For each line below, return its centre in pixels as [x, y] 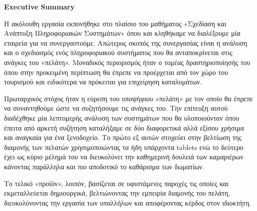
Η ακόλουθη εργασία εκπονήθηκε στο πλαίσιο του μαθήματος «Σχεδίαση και [115, 23]
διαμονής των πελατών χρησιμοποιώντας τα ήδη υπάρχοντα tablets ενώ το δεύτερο [124, 147]
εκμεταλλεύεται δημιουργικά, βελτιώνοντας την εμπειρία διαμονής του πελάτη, [117, 193]
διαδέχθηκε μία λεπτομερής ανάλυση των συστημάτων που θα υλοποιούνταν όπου [122, 117]
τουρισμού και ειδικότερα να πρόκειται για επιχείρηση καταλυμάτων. [103, 82]
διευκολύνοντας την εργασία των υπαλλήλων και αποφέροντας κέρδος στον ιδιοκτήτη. [128, 202]
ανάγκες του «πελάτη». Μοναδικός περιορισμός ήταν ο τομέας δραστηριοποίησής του [127, 62]
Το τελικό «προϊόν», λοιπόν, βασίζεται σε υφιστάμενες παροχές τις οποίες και [116, 183]
